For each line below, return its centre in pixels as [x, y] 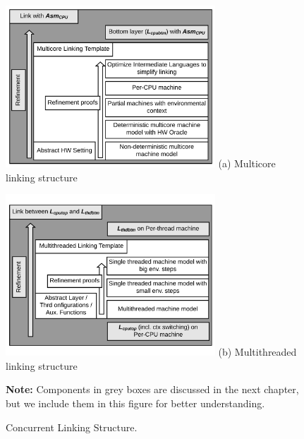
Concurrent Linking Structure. [72, 427]
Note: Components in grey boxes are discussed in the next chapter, [152, 389]
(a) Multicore [247, 163]
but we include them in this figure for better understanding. [135, 403]
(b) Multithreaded [257, 352]
